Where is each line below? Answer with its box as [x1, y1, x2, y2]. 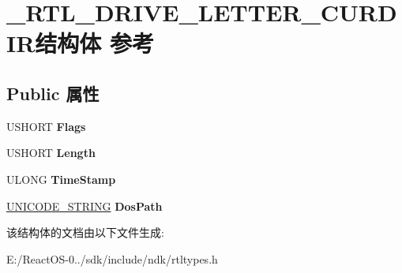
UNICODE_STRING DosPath [6, 197, 163, 214]
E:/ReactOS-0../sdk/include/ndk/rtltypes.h [6, 250, 218, 267]
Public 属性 [6, 80, 100, 105]
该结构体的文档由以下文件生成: [6, 224, 164, 241]
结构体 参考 [35, 27, 155, 59]
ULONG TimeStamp [6, 170, 116, 187]
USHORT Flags [6, 118, 86, 134]
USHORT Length [6, 144, 96, 161]
